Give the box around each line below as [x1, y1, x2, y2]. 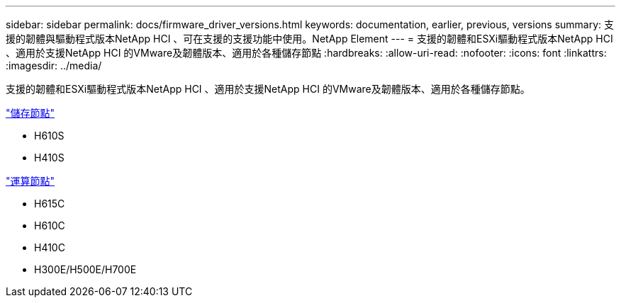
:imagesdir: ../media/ [6, 59, 102, 72]
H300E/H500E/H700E [34, 263, 137, 275]
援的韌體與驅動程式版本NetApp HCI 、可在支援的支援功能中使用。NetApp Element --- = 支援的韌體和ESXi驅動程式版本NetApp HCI [6, 33, 613, 45]
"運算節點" [6, 175, 55, 187]
